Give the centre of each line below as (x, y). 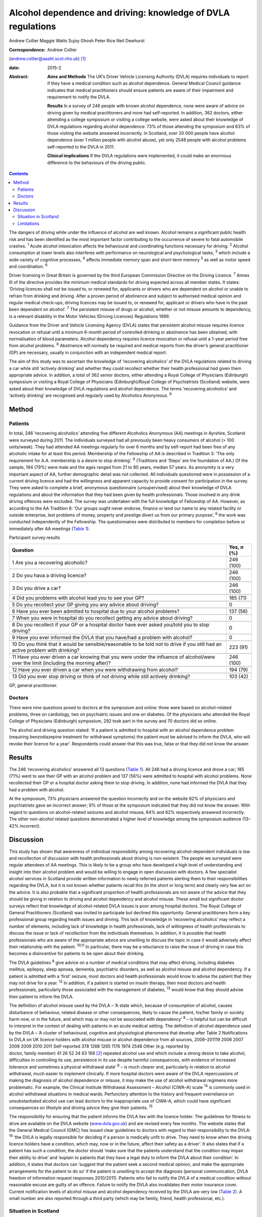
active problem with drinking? (46, 650)
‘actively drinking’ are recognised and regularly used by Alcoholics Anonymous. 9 (90, 395)
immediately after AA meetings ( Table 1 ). (49, 529)
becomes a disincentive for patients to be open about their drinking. (77, 954)
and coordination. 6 (28, 266)
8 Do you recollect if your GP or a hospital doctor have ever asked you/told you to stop (111, 625)
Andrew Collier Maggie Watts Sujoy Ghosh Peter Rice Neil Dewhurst (77, 41)
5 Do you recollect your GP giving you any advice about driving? (85, 605)
